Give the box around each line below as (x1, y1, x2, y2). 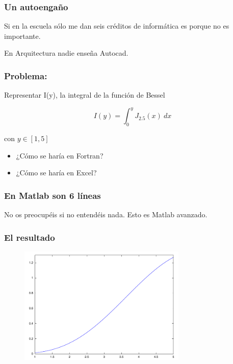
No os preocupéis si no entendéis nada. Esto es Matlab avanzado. (4, 209, 208, 220)
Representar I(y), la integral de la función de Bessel (4, 89, 165, 100)
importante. (4, 30, 41, 41)
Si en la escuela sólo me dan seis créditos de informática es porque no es (4, 20, 229, 31)
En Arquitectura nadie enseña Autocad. (4, 48, 128, 58)
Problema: (4, 69, 47, 82)
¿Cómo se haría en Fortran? (16, 150, 103, 161)
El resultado (4, 231, 55, 243)
